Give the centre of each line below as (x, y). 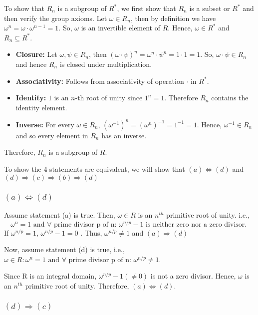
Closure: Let (36, 54)
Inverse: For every (45, 124)
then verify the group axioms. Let (56, 18)
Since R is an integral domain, (50, 276)
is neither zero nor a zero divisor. (196, 224)
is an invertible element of (121, 28)
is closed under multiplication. (106, 64)
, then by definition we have (173, 18)
